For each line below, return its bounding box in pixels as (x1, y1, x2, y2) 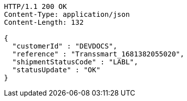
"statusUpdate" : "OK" (12, 66, 100, 74)
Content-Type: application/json (4, 10, 130, 18)
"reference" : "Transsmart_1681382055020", (12, 50, 185, 58)
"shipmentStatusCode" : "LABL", (12, 58, 138, 66)
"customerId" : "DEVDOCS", (12, 42, 117, 50)
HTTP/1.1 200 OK (4, 2, 67, 10)
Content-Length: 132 (4, 18, 84, 26)
